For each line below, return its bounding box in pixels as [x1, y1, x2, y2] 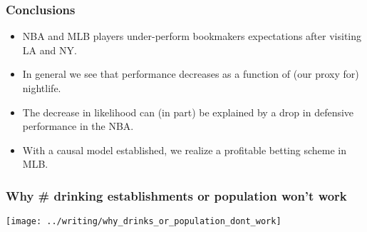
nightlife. [22, 81, 61, 95]
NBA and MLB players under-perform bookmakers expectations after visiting [22, 29, 361, 44]
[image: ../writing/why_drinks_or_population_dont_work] [6, 216, 281, 227]
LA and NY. [22, 42, 77, 57]
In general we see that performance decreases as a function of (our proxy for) [22, 66, 359, 81]
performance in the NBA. [22, 118, 134, 133]
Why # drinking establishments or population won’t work [6, 186, 347, 204]
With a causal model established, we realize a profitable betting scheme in [22, 142, 346, 157]
